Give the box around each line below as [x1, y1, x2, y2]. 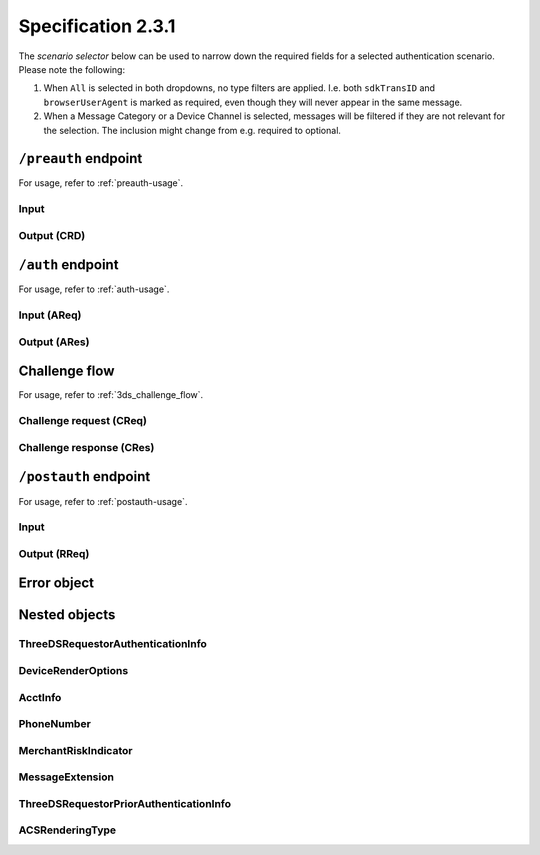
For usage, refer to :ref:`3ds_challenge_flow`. [18, 389, 204, 401]
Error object [18, 575, 95, 592]
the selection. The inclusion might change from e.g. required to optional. [43, 124, 342, 136]
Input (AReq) [18, 308, 82, 322]
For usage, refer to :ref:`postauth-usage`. [18, 495, 188, 507]
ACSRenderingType [18, 823, 117, 837]
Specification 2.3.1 [18, 15, 176, 37]
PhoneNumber [18, 717, 92, 731]
